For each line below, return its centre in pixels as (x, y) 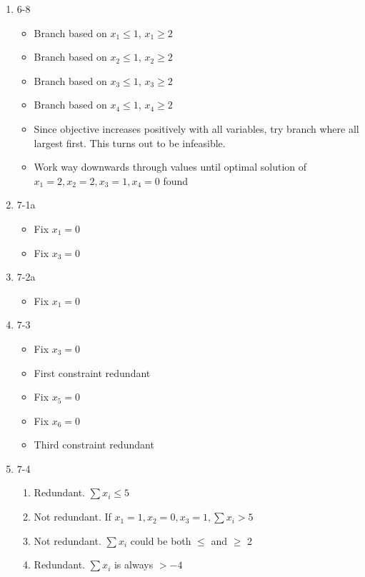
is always (134, 565)
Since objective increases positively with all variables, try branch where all (196, 128)
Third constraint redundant (94, 445)
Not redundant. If (72, 517)
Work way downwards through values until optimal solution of (170, 167)
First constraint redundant (92, 372)
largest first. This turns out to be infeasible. (130, 142)
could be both (161, 540)
